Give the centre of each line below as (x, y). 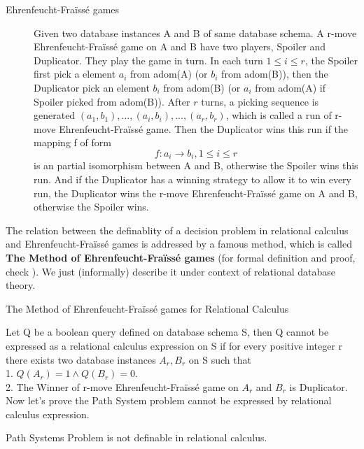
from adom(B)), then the (275, 74)
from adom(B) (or (202, 87)
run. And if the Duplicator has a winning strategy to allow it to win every (192, 179)
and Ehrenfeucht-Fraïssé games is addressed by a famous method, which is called (179, 244)
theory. (21, 285)
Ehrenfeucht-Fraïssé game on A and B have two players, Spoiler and (180, 47)
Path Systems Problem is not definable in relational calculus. (136, 437)
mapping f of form (72, 142)
